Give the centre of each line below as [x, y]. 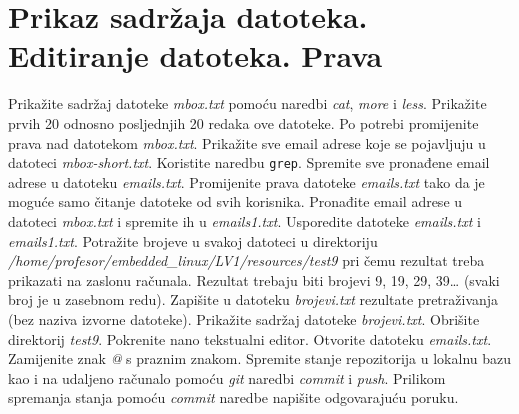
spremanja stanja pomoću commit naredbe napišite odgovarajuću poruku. [233, 397]
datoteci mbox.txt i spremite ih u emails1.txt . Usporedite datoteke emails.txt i [244, 220]
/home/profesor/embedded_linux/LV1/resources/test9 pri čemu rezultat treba [246, 260]
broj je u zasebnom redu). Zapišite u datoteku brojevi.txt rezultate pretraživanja [253, 299]
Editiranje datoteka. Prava [195, 55]
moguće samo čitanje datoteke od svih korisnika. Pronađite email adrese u [235, 201]
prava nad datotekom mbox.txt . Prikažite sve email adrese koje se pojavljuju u [247, 142]
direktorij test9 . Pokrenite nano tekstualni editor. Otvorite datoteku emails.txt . [250, 338]
